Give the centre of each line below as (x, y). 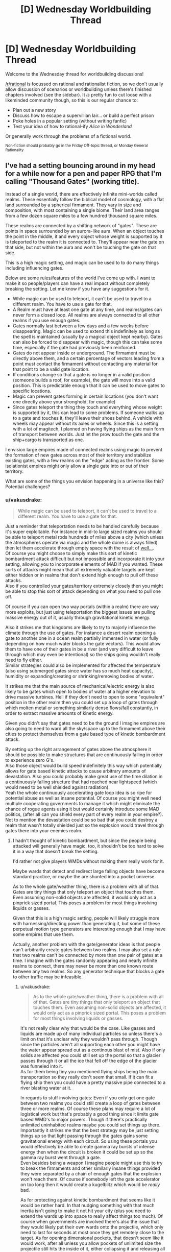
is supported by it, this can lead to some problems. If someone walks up (88, 413)
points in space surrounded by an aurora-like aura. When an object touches (85, 231)
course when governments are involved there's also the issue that (90, 1222)
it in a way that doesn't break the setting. (56, 852)
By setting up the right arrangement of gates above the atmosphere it (78, 750)
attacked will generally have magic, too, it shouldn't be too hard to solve (88, 846)
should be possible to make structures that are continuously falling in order (84, 755)
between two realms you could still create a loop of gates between (90, 1103)
